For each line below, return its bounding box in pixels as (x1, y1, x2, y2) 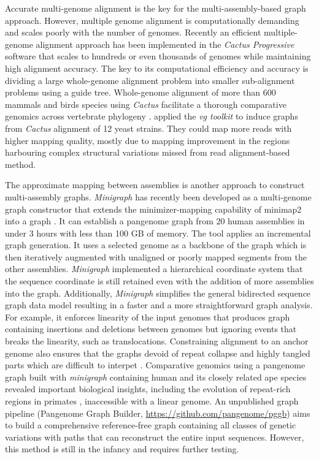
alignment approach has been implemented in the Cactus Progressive (36, 37, 294, 50)
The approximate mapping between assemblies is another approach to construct (5, 178, 305, 191)
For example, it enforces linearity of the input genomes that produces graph (5, 310, 290, 323)
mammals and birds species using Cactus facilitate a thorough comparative (5, 97, 286, 110)
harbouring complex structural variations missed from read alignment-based (5, 146, 290, 159)
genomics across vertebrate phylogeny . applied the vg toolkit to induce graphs (5, 110, 298, 123)
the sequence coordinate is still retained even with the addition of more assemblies (5, 275, 314, 287)
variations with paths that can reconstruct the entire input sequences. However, (5, 430, 304, 443)
